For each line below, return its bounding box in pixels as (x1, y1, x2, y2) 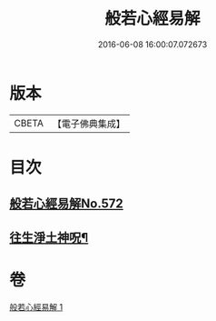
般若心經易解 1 (9, 301, 64, 312)
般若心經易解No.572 (9, 196, 124, 212)
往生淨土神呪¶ (9, 229, 89, 246)
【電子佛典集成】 (52, 117, 125, 130)
